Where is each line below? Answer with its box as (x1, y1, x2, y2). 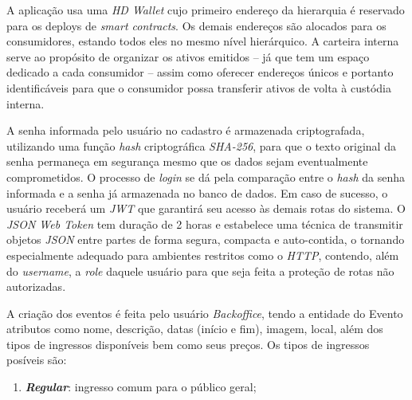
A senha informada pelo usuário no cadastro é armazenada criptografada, (6, 122, 365, 139)
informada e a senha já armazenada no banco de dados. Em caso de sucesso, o (6, 184, 388, 201)
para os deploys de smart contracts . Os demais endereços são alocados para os (6, 17, 386, 33)
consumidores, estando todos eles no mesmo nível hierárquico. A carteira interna (6, 33, 399, 49)
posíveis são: (6, 351, 67, 368)
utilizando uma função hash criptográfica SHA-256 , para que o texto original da (6, 137, 396, 154)
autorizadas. (6, 278, 66, 295)
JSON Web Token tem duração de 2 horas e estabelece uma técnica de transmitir (6, 215, 403, 232)
